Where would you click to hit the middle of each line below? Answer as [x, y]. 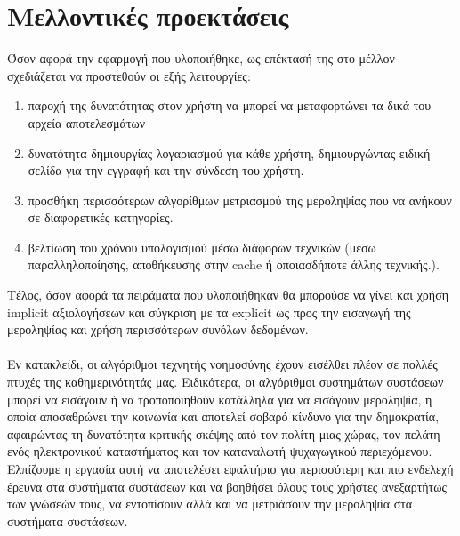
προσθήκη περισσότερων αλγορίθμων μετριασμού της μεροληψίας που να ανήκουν [240, 200]
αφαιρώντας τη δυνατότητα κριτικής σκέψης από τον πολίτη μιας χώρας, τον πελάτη [224, 433]
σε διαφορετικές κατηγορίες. [101, 217]
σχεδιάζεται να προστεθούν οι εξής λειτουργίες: [129, 75]
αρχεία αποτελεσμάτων [87, 122]
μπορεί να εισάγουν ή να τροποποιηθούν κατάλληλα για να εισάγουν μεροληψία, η [220, 399]
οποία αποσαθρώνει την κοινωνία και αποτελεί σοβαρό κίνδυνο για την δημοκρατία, [223, 416]
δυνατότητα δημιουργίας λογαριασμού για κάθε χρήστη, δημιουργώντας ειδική [229, 152]
